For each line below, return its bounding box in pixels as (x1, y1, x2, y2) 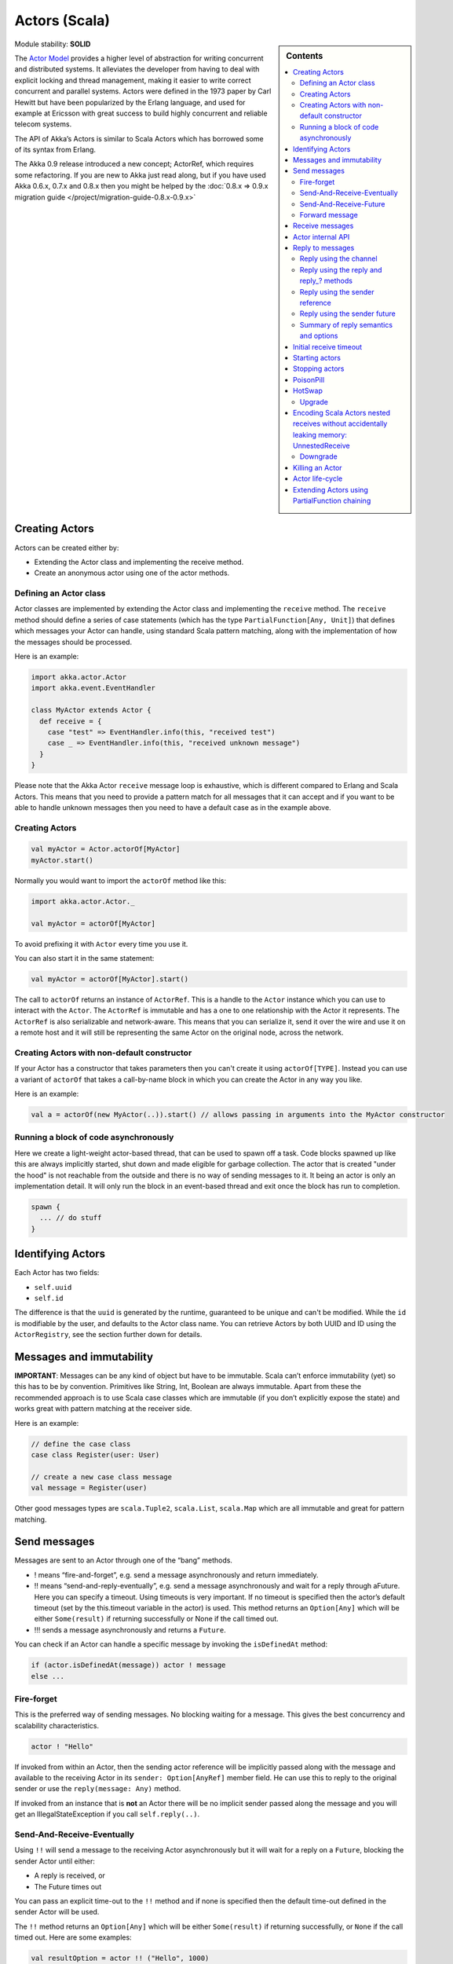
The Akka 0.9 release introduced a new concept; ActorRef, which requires (14, 159, 254, 169)
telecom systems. (14, 119, 72, 129)
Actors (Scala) (14, 12, 110, 29)
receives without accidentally (293, 419, 388, 428)
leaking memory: (293, 430, 347, 439)
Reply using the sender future (299, 309, 396, 318)
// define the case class (31, 1439, 131, 1449)
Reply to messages (293, 244, 355, 253)
